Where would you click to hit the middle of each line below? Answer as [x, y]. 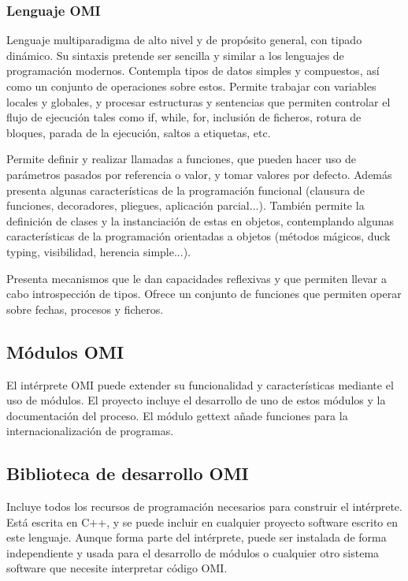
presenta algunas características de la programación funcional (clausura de [185, 190]
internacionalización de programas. [90, 431]
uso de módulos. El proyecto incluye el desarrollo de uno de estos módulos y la [196, 400]
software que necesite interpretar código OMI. [117, 568]
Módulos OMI [65, 351]
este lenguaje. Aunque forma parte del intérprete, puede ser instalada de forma [197, 537]
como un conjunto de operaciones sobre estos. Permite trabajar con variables [191, 86]
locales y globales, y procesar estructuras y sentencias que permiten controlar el [198, 101]
